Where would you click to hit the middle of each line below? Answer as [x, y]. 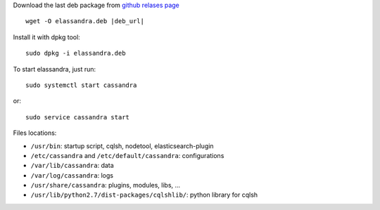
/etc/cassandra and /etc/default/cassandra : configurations [127, 155]
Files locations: [35, 133]
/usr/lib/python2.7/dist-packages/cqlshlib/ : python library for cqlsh [144, 195]
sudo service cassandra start [78, 117]
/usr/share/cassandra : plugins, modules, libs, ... [106, 185]
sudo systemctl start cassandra [81, 85]
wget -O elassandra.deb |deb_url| [85, 21]
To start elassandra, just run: [55, 69]
